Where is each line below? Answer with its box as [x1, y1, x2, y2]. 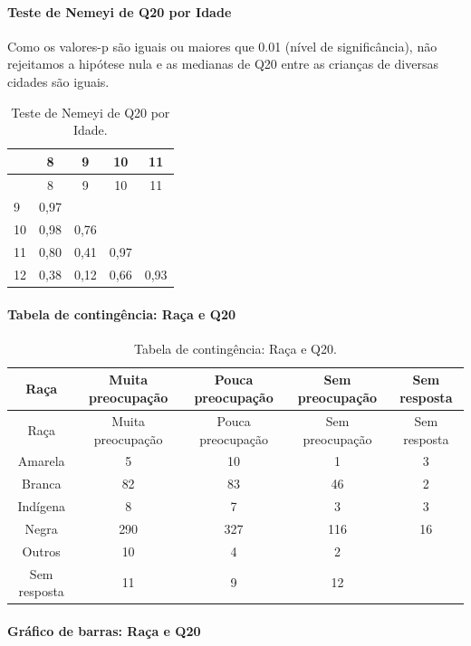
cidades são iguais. [7, 71, 110, 90]
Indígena [17, 497, 65, 516]
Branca [21, 474, 62, 493]
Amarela [17, 451, 65, 470]
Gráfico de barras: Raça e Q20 [7, 621, 201, 640]
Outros [22, 541, 61, 560]
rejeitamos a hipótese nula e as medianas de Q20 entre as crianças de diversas [7, 54, 438, 73]
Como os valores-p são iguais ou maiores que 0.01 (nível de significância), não [7, 36, 437, 55]
